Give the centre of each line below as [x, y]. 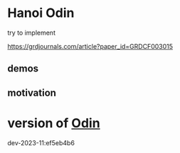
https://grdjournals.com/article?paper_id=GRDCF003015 [90, 46]
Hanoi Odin [41, 13]
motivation [32, 92]
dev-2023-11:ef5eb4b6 [41, 142]
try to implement [31, 33]
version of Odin [54, 123]
